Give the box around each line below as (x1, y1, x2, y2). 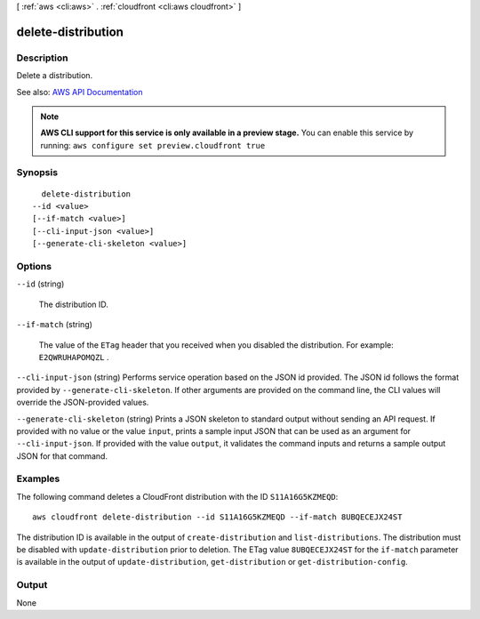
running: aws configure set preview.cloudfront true (40, 140, 266, 150)
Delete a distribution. (16, 70, 93, 81)
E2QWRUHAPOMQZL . (38, 351, 109, 362)
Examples (16, 472, 60, 485)
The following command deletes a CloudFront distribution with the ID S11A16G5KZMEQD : (16, 491, 339, 502)
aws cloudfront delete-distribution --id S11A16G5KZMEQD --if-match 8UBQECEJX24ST (32, 512, 403, 522)
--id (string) (16, 278, 65, 289)
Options (16, 261, 52, 272)
